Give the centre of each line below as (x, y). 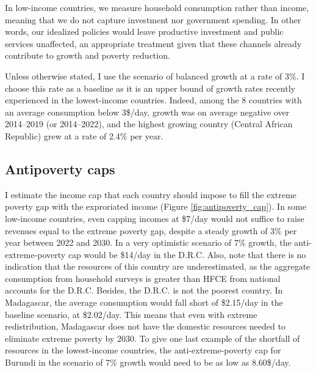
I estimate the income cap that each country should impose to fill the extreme (151, 194)
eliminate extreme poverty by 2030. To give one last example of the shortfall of (153, 338)
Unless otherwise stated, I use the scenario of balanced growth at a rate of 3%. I (155, 76)
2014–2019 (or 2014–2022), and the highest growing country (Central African (149, 124)
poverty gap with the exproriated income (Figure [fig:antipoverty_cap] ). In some (156, 206)
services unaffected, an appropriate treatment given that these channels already (153, 43)
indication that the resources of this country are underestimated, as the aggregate (158, 266)
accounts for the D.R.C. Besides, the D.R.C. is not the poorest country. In (144, 290)
